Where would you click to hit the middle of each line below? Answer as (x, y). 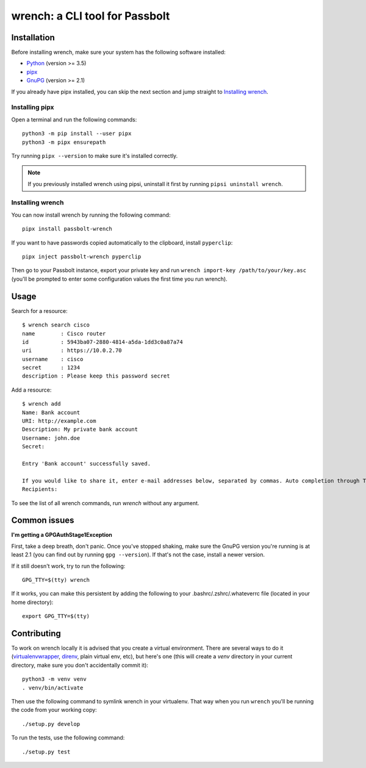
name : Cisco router (64, 333)
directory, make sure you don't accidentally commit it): (80, 665)
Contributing (36, 633)
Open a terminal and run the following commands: (74, 120)
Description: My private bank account (80, 429)
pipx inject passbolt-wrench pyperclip (82, 257)
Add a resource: (31, 390)
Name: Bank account (51, 412)
